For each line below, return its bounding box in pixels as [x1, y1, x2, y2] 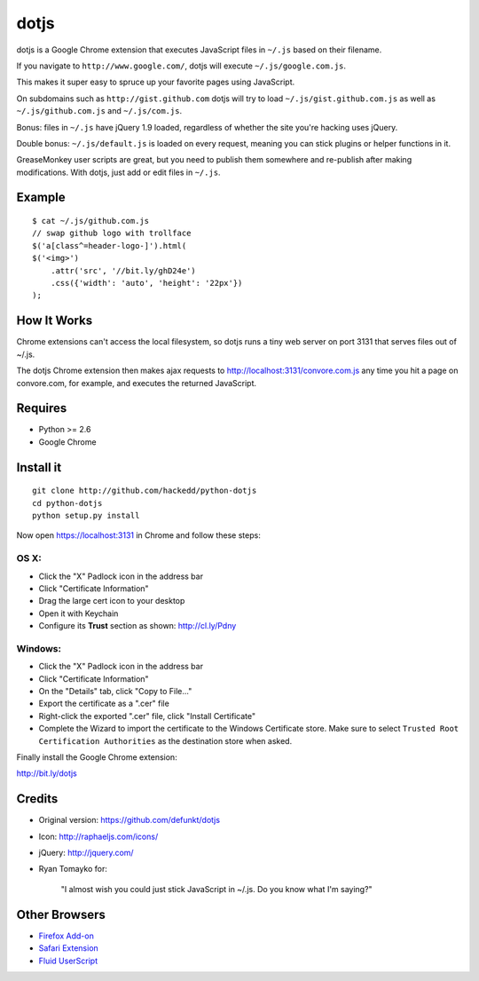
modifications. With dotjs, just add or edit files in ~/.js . [16, 167, 221, 178]
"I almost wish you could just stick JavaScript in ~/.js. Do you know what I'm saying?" [60, 883, 373, 894]
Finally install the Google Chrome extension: [16, 751, 177, 763]
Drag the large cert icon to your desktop [38, 596, 185, 606]
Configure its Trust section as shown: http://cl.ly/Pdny [38, 621, 237, 631]
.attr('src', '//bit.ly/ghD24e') [50, 265, 197, 275]
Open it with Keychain [38, 608, 119, 619]
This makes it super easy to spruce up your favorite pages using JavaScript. [16, 76, 295, 88]
